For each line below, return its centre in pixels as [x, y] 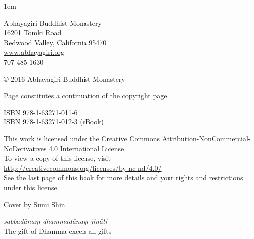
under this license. [32, 187]
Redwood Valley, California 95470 [55, 42]
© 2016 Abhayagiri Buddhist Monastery [65, 78]
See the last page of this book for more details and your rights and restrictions [124, 178]
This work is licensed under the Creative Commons [82, 138]
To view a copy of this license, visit [57, 158]
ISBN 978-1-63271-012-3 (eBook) [54, 122]
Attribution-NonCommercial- [206, 138]
